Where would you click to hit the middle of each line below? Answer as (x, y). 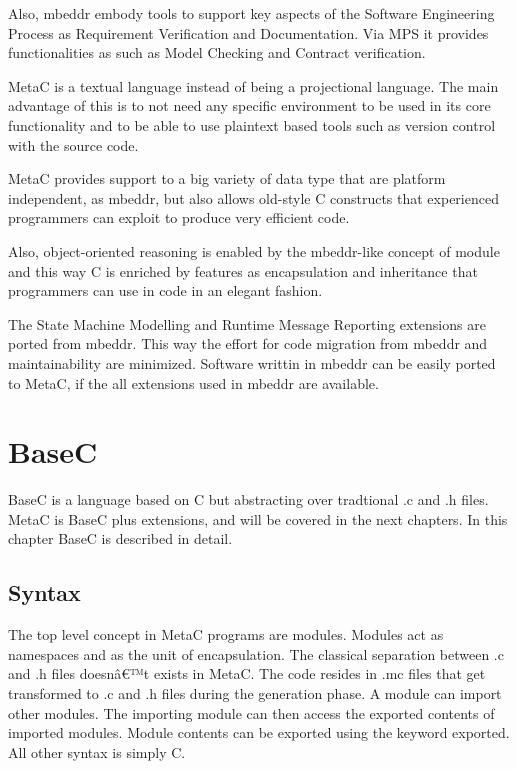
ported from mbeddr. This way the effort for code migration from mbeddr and (248, 343)
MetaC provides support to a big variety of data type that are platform (227, 178)
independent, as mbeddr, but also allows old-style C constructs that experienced (253, 197)
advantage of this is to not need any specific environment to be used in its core (249, 105)
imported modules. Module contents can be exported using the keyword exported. (259, 732)
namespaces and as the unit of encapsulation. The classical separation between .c (256, 653)
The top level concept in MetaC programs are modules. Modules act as (226, 634)
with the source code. (73, 144)
